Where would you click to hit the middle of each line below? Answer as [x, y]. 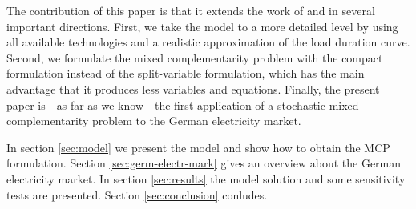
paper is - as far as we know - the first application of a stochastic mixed [183, 104]
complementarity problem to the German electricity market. [154, 121]
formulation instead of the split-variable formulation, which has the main [186, 73]
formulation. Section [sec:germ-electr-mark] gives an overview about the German [204, 163]
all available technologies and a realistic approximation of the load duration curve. [208, 42]
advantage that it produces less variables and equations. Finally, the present [193, 88]
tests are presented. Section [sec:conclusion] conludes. [137, 194]
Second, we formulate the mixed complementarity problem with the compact [195, 57]
